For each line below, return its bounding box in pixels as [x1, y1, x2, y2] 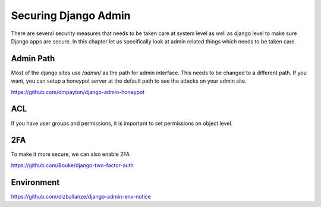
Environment [11, 177, 60, 187]
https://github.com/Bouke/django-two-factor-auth [11, 161, 134, 169]
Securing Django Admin [11, 9, 131, 22]
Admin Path [11, 54, 55, 64]
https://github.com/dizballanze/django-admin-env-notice [11, 193, 151, 200]
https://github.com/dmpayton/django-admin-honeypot [11, 88, 145, 95]
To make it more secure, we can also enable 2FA [11, 150, 130, 158]
